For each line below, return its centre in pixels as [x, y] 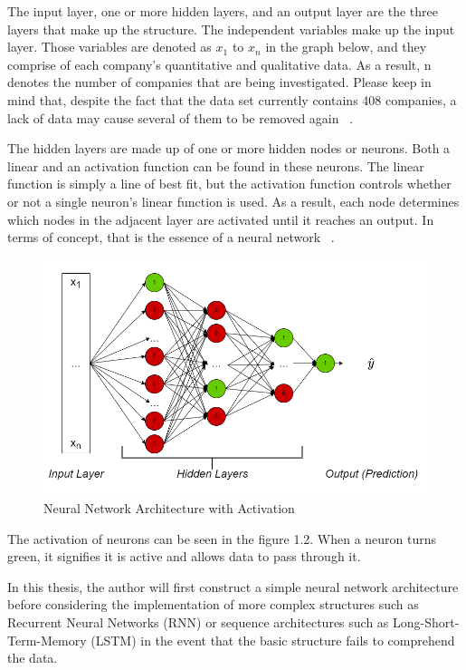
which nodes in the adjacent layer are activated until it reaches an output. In [221, 219]
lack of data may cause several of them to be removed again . [181, 117]
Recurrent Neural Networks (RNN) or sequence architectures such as [198, 622]
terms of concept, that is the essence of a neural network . [171, 237]
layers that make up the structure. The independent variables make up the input [231, 29]
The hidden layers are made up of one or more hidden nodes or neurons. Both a [229, 148]
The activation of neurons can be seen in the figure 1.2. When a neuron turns [222, 538]
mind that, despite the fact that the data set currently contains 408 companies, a [232, 99]
